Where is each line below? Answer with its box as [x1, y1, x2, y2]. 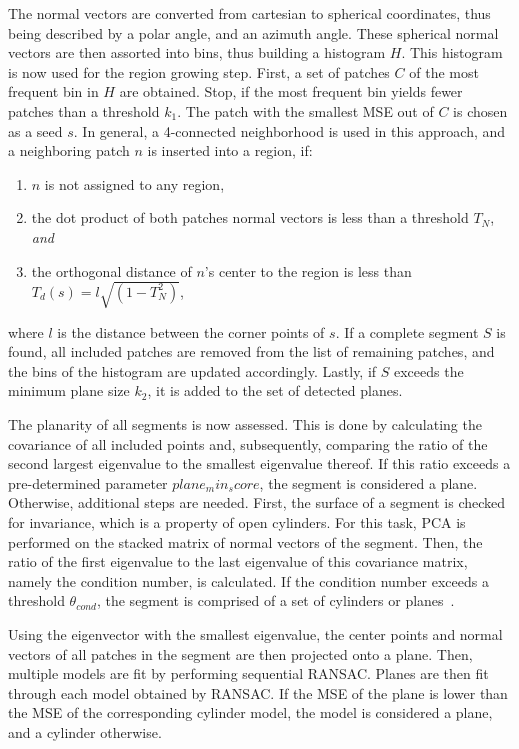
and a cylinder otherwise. [8, 721, 162, 742]
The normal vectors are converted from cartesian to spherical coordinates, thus [8, 3, 491, 23]
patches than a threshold [8, 100, 160, 121]
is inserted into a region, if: [147, 140, 313, 161]
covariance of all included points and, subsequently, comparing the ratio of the [8, 433, 488, 454]
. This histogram [401, 42, 503, 63]
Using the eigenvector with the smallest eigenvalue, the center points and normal [8, 623, 503, 644]
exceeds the [394, 360, 464, 381]
